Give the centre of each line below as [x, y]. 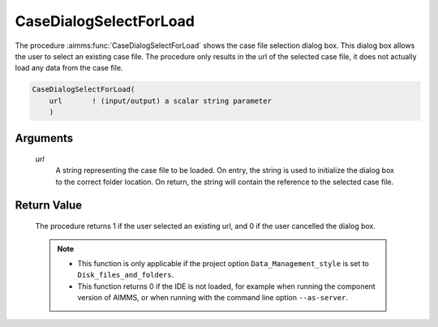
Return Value [49, 205]
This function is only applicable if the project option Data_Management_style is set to [223, 264]
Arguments [44, 138]
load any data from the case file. [69, 68]
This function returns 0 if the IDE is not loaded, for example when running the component [227, 286]
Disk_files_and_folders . [126, 275]
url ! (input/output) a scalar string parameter [160, 101]
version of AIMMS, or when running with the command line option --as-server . [213, 298]
